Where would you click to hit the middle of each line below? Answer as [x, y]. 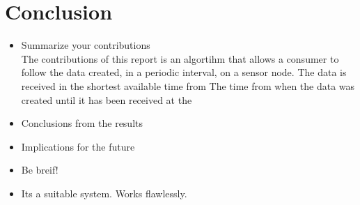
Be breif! [40, 170]
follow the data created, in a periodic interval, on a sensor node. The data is [184, 72]
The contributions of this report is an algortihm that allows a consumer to [180, 58]
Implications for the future [78, 146]
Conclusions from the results [82, 123]
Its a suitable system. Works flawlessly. [104, 193]
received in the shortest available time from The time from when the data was [188, 85]
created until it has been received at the [107, 99]
